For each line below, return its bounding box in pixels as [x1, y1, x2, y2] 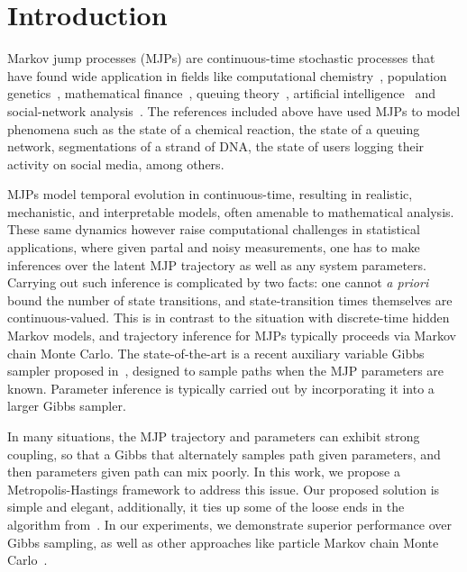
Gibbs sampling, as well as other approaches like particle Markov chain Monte [7, 532, 439, 551]
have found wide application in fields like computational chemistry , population [7, 66, 447, 85]
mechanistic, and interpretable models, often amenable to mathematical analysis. [7, 202, 454, 221]
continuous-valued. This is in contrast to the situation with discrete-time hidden [7, 308, 450, 327]
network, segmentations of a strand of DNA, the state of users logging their [7, 137, 425, 156]
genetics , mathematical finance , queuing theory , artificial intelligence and [7, 84, 436, 103]
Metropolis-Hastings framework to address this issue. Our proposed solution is [7, 479, 440, 498]
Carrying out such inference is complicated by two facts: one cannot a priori [7, 273, 429, 292]
